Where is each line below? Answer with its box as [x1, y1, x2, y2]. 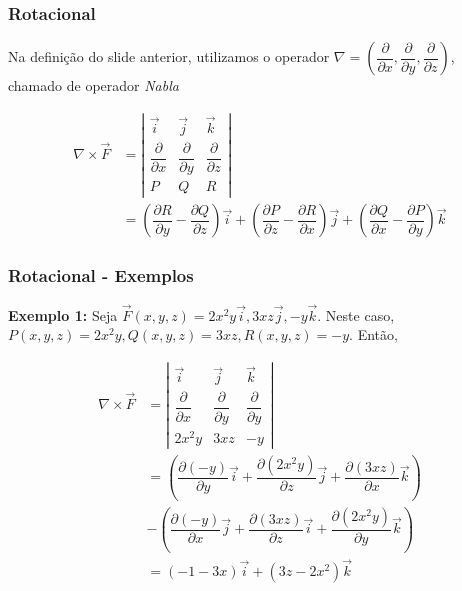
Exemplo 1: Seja [8, 304, 118, 325]
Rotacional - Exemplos [8, 263, 194, 288]
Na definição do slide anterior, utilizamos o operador [8, 46, 330, 67]
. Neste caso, [317, 304, 395, 325]
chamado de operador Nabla [8, 75, 179, 96]
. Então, [349, 324, 398, 345]
